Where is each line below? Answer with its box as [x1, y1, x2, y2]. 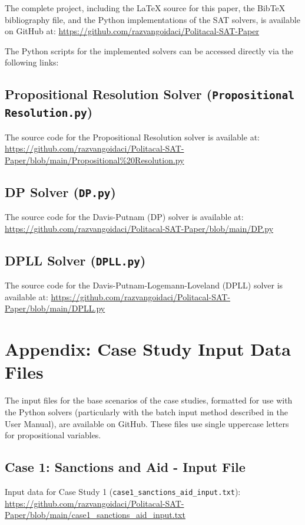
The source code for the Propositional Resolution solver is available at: [5, 130, 260, 143]
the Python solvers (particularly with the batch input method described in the [5, 405, 288, 418]
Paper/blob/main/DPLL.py [5, 302, 105, 314]
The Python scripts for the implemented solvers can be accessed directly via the [5, 44, 293, 57]
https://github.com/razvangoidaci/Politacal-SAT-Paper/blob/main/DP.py [5, 222, 274, 234]
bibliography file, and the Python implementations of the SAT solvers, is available [5, 13, 300, 25]
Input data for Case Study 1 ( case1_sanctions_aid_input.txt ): [5, 485, 241, 497]
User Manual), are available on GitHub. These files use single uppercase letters [5, 417, 289, 429]
